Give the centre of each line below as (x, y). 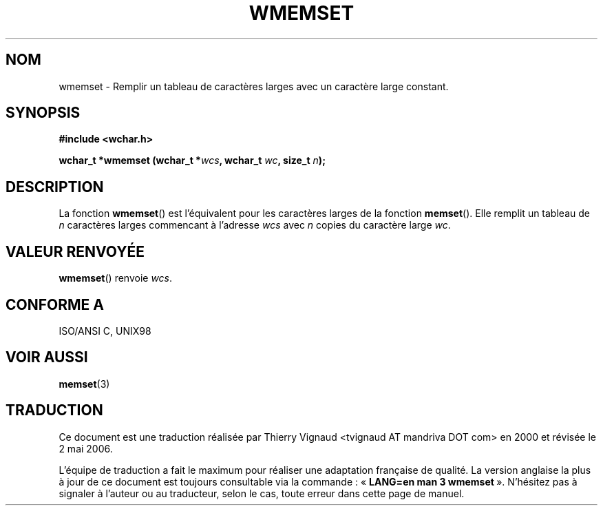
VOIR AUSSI (47, 357)
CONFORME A (55, 304)
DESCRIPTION (55, 187)
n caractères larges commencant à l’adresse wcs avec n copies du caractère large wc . (255, 225)
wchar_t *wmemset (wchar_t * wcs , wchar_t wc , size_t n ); (192, 160)
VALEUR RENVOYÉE (75, 251)
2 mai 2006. (86, 448)
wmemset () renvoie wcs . (116, 278)
